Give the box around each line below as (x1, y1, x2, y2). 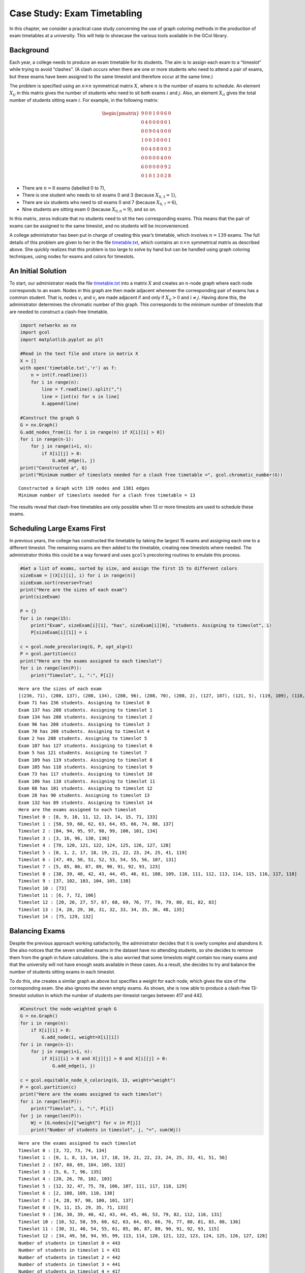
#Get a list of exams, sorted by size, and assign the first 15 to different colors (20, 565, 237, 571)
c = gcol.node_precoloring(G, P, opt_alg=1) (20, 644, 133, 650)
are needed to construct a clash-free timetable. (9, 309, 109, 315)
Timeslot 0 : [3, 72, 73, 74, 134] (18, 1147, 107, 1153)
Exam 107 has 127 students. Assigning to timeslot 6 (18, 742, 152, 749)
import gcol (20, 329, 50, 336)
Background (9, 46, 49, 54)
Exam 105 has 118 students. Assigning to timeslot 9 (18, 764, 152, 770)
